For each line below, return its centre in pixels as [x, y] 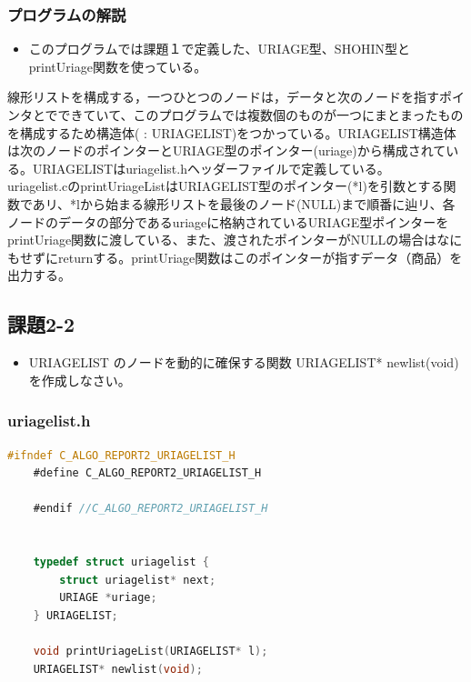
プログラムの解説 [67, 14]
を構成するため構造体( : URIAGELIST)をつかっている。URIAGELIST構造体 [232, 132]
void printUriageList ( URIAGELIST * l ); [150, 652]
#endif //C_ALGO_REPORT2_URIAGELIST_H [150, 509]
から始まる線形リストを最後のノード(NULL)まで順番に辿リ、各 [267, 203]
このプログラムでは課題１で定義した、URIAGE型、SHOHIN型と [220, 49]
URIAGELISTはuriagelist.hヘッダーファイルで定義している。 [211, 168]
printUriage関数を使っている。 [118, 66]
